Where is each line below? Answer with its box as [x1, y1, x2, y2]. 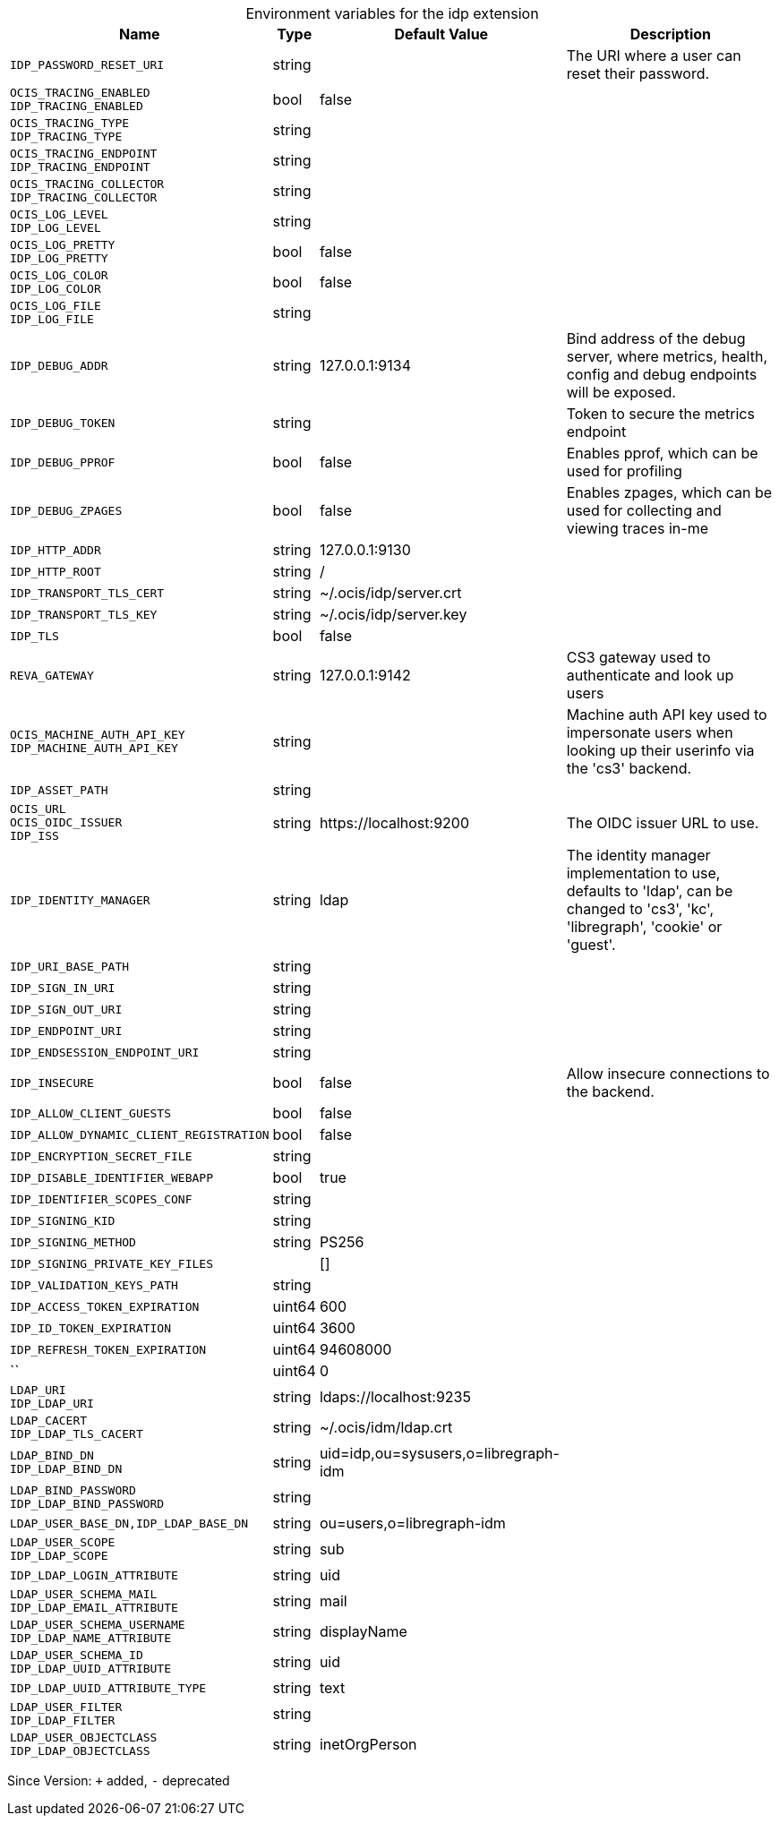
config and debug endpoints [566, 365, 758, 383]
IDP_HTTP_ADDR [10, 543, 101, 557]
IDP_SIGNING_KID [10, 1213, 116, 1228]
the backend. [566, 1083, 655, 1100]
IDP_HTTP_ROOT [10, 564, 101, 578]
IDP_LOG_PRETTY [10, 252, 108, 265]
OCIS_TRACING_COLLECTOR [10, 177, 165, 191]
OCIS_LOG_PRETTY [10, 238, 116, 252]
